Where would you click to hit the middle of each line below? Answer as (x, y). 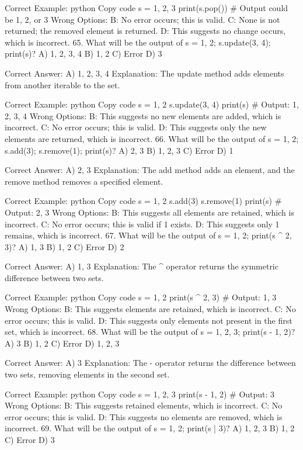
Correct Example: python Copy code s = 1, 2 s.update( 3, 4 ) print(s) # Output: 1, (152, 104)
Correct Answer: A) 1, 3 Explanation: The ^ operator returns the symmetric (142, 266)
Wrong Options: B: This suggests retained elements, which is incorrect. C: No (144, 405)
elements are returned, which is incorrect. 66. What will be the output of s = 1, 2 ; (152, 138)
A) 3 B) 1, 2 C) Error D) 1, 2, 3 (62, 343)
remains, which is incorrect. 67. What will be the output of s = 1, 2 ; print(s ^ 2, (148, 235)
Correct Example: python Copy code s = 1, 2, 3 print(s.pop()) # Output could (147, 8)
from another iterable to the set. (62, 84)
